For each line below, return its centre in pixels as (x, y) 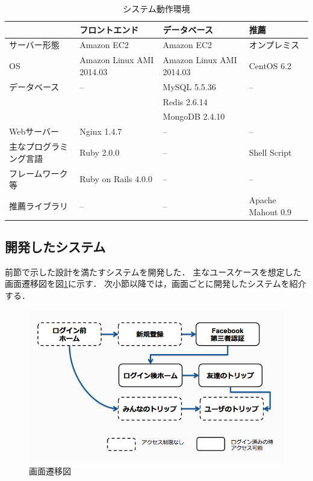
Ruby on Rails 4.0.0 (116, 179)
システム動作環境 (156, 8)
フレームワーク (39, 173)
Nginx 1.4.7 (101, 131)
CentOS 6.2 (270, 66)
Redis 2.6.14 (185, 101)
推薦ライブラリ (39, 205)
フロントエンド (109, 29)
